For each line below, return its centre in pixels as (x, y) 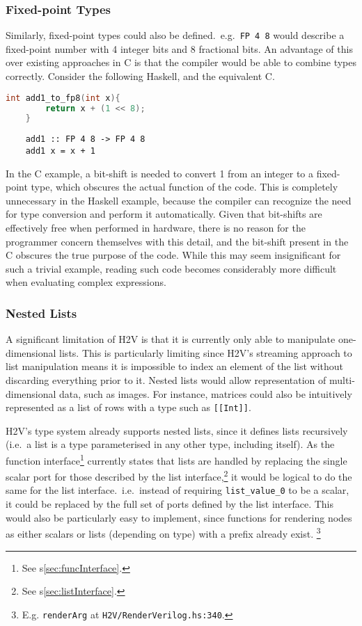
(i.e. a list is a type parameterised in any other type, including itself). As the (170, 444)
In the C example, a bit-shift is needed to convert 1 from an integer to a (160, 173)
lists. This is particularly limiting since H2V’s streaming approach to (206, 352)
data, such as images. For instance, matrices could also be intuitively (206, 393)
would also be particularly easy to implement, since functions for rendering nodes (179, 517)
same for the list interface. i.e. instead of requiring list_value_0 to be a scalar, (178, 490)
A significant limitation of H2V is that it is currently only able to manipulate (171, 339)
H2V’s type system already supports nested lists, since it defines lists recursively (177, 430)
